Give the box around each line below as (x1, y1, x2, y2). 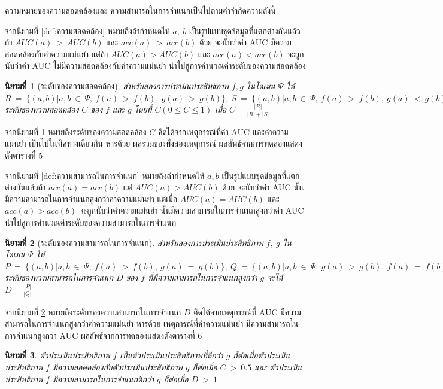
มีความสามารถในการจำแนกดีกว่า (53, 372, 154, 385)
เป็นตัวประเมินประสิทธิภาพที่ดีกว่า (120, 349, 223, 361)
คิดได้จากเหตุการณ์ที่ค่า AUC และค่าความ (157, 125, 289, 138)
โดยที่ (134, 103, 152, 116)
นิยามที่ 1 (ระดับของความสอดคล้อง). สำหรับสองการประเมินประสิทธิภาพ (5, 79, 229, 92)
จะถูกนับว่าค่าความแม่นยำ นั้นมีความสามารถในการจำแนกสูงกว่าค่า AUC (79, 204, 304, 217)
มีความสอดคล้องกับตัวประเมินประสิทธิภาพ (53, 360, 183, 373)
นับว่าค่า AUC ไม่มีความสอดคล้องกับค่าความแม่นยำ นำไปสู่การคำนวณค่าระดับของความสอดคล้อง (5, 59, 306, 72)
